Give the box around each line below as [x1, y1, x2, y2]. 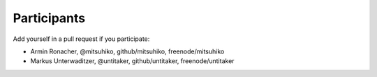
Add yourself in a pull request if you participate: [13, 35, 150, 43]
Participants [13, 10, 86, 26]
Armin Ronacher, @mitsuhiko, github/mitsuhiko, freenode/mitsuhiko [30, 47, 225, 55]
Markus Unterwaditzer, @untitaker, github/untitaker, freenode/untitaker [30, 57, 235, 65]
